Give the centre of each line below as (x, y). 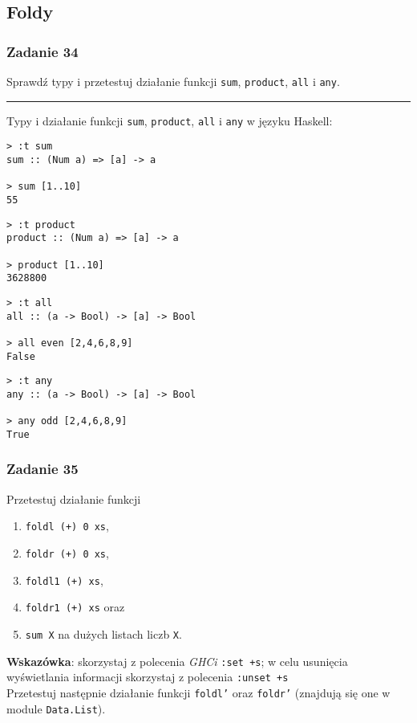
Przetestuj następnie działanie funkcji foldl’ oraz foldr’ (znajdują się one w (198, 692)
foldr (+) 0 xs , (67, 552)
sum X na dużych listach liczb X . (103, 633)
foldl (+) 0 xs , (67, 526)
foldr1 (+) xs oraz (75, 607)
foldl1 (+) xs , (64, 580)
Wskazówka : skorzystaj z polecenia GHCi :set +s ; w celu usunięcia (177, 661)
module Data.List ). (56, 708)
